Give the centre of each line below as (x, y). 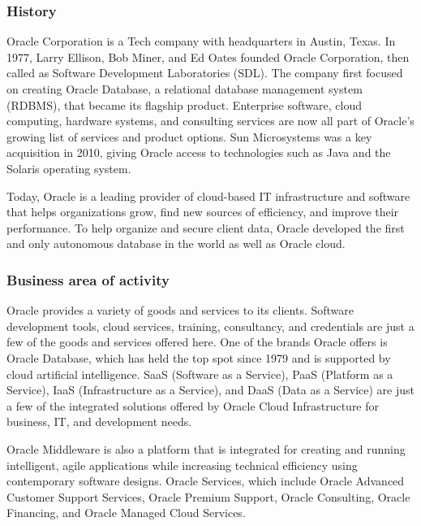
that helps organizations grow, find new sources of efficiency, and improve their (203, 212)
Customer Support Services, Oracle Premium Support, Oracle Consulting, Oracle (208, 496)
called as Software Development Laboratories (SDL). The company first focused (205, 73)
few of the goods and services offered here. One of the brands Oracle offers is (197, 342)
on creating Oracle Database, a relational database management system (185, 89)
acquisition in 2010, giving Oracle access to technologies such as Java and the (199, 152)
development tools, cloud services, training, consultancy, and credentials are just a (210, 326)
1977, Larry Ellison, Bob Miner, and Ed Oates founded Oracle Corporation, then (208, 57)
